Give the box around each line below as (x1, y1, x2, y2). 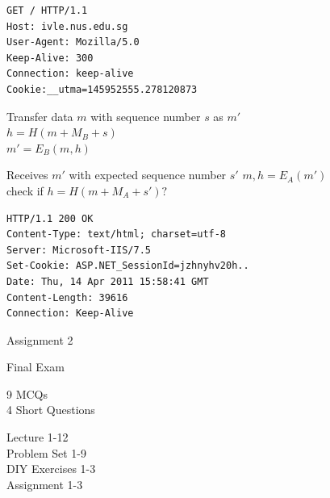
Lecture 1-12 (6, 429, 69, 446)
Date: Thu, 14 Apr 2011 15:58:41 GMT (6, 275, 209, 287)
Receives (6, 166, 48, 183)
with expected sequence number (69, 166, 227, 183)
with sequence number (90, 107, 201, 124)
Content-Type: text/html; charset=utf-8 (6, 228, 227, 241)
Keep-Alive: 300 (6, 52, 94, 64)
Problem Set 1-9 (6, 444, 87, 461)
